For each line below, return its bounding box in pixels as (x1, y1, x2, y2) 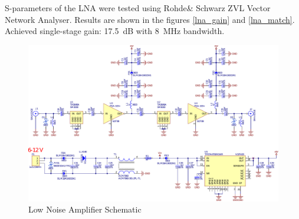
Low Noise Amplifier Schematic (28, 203, 142, 215)
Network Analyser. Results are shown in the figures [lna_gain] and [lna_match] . (5, 13, 295, 25)
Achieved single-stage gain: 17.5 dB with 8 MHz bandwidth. (5, 25, 225, 37)
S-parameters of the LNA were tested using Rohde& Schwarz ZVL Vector (5, 2, 271, 14)
